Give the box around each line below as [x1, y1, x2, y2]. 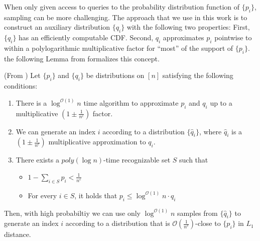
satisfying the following [162, 70, 233, 81]
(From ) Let [4, 70, 41, 81]
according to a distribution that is [65, 218, 170, 228]
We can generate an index [16, 126, 96, 136]
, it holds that [74, 190, 117, 200]
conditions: [4, 81, 38, 91]
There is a [16, 97, 47, 108]
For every [28, 190, 57, 200]
